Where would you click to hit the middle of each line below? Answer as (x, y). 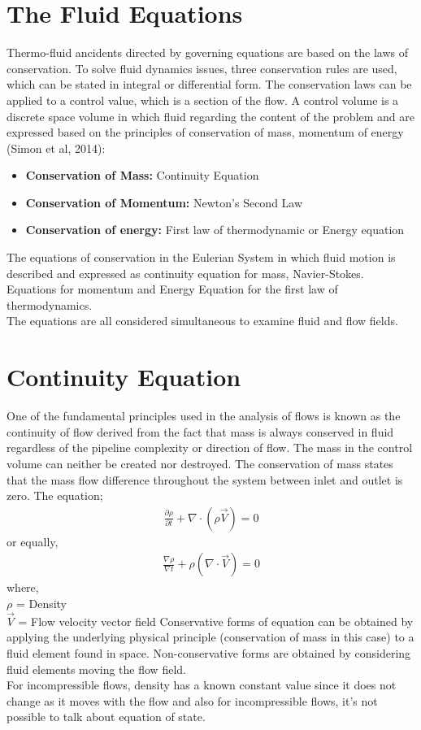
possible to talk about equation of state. (106, 717)
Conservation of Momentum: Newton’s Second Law (164, 202)
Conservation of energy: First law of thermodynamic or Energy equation (215, 230)
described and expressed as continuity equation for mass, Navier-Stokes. (185, 273)
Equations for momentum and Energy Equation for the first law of (172, 289)
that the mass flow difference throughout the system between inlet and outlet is (205, 479)
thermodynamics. (50, 304)
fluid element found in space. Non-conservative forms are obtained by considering (209, 652)
